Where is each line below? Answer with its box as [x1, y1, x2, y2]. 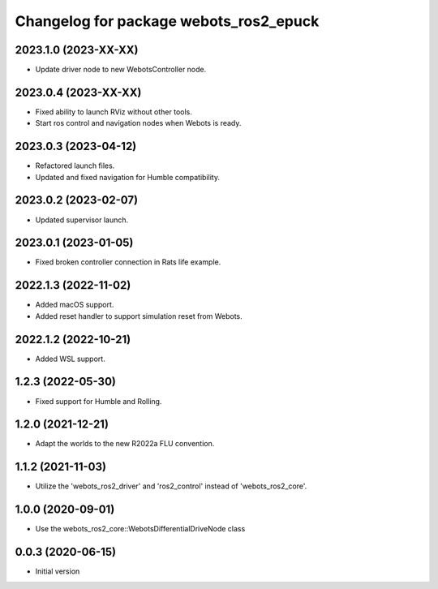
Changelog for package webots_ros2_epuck [15, 12, 320, 30]
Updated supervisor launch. [35, 215, 129, 225]
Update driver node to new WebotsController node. [35, 65, 207, 75]
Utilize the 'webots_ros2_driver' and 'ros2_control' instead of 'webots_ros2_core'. [35, 481, 307, 491]
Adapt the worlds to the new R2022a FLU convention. [35, 439, 215, 449]
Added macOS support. [35, 300, 114, 310]
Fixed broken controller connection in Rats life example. [35, 257, 221, 267]
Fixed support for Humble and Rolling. [35, 396, 162, 406]
